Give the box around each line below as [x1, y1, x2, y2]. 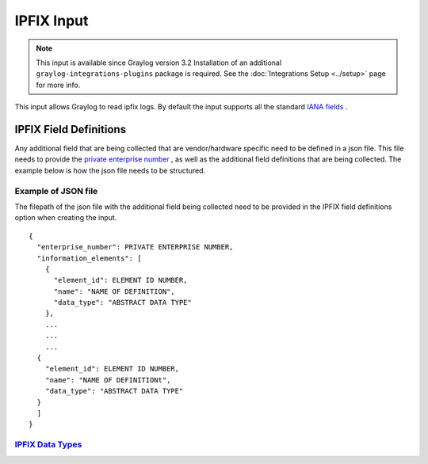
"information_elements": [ [36, 253, 142, 263]
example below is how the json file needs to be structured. [14, 165, 206, 175]
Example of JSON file [14, 185, 98, 196]
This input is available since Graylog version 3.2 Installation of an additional [36, 58, 281, 67]
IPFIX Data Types [14, 439, 82, 451]
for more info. [36, 80, 81, 89]
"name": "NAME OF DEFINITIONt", [44, 375, 171, 384]
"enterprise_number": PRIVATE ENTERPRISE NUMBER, [36, 242, 234, 252]
